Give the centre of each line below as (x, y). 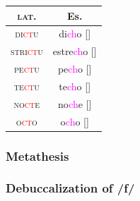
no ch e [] (75, 103)
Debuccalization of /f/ (70, 188)
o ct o (27, 121)
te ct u (27, 86)
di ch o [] (75, 33)
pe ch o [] (75, 69)
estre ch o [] (75, 51)
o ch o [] (75, 121)
